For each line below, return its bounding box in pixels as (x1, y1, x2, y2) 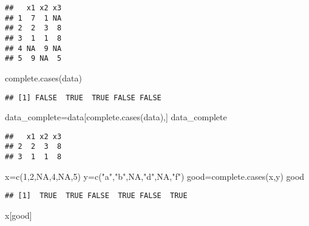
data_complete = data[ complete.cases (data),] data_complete (5, 111, 227, 123)
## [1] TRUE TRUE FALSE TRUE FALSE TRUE (5, 191, 188, 200)
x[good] (5, 209, 32, 221)
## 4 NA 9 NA (5, 44, 62, 53)
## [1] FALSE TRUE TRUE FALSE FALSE (5, 93, 161, 102)
